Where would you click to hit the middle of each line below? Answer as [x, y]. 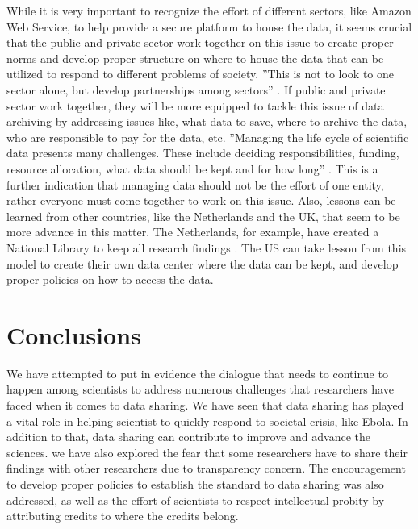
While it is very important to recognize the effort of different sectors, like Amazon [209, 10]
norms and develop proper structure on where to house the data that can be [195, 58]
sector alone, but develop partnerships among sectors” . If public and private [196, 89]
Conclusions [74, 334]
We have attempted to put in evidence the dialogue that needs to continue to [197, 373]
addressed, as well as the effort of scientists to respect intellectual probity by [196, 500]
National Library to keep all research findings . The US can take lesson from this [207, 247]
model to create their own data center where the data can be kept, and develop [203, 263]
